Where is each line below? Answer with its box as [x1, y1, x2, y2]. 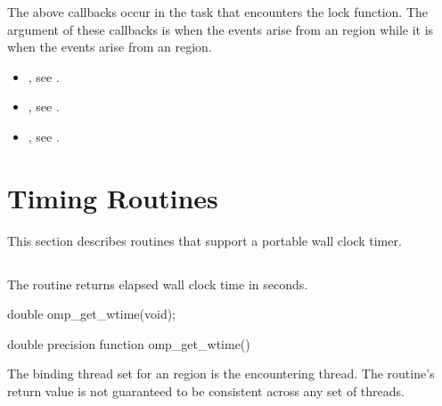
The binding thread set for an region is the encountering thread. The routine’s [7, 364, 435, 383]
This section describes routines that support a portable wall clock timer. [7, 231, 402, 249]
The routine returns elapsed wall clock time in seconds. [7, 274, 308, 293]
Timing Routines [7, 179, 218, 215]
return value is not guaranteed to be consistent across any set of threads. [7, 382, 405, 401]
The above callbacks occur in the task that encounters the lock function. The [7, 3, 429, 20]
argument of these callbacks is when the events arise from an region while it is [7, 20, 434, 38]
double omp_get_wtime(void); [7, 304, 176, 323]
